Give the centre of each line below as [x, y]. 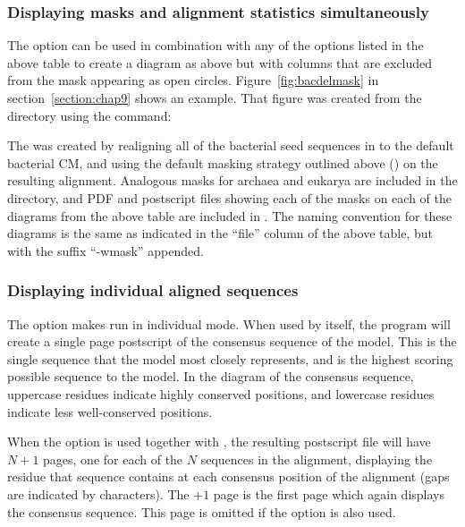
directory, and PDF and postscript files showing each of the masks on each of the [229, 197]
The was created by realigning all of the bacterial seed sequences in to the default [231, 145]
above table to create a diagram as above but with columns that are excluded [220, 62]
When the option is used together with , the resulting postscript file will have [219, 442]
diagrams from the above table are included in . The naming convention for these [230, 215]
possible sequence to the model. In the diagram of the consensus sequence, [211, 376]
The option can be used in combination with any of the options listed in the [216, 45]
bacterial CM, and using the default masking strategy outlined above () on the [223, 162]
